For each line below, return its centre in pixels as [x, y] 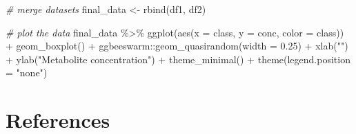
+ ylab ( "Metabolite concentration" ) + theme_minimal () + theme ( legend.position [178, 59]
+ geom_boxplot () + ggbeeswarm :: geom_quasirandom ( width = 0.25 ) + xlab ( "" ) [177, 46]
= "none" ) [27, 72]
